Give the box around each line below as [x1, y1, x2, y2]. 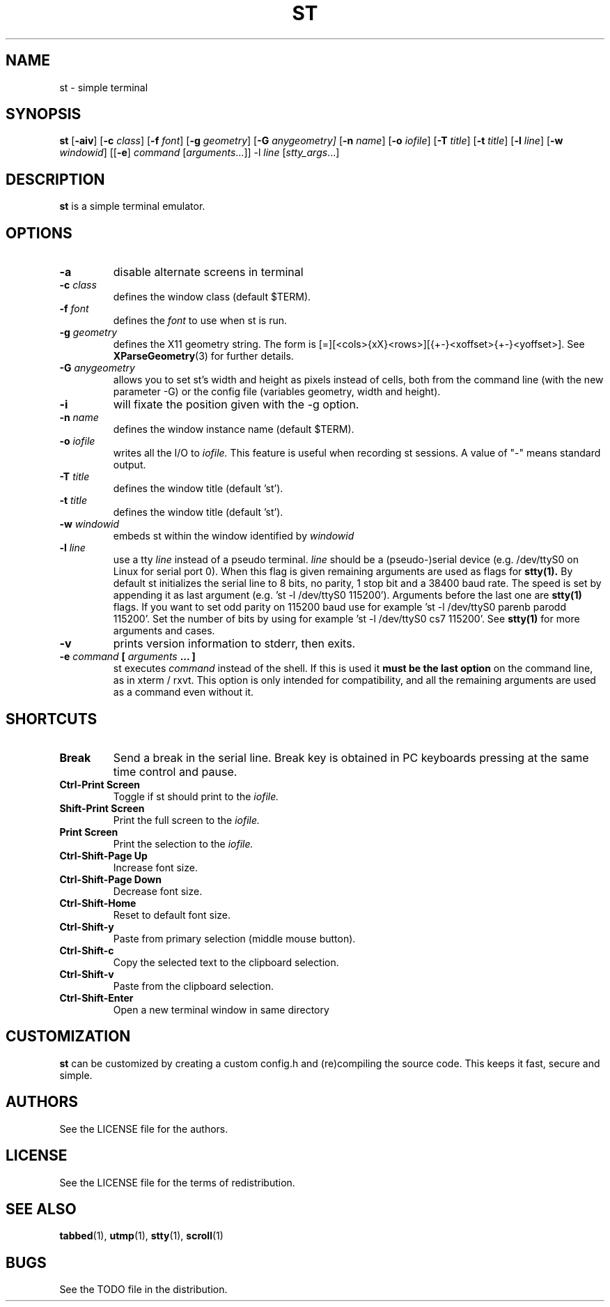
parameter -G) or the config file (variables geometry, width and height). [113, 385, 441, 398]
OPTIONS [6, 224, 72, 242]
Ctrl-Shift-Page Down [59, 873, 162, 885]
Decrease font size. [113, 885, 203, 897]
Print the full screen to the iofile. [113, 813, 260, 826]
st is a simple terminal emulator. [59, 200, 205, 213]
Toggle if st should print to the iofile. [113, 790, 279, 802]
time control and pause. [113, 764, 237, 779]
